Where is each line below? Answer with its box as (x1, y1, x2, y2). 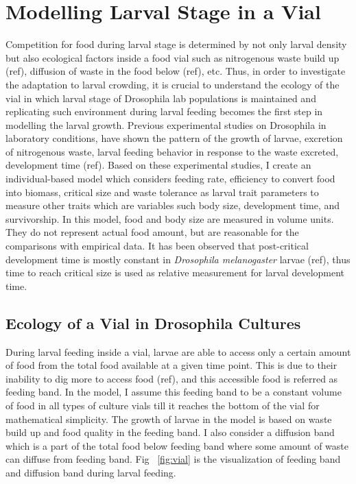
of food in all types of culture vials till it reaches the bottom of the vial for (5, 398, 320, 412)
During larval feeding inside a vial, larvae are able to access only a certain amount (5, 344, 351, 359)
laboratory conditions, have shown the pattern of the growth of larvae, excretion (5, 131, 343, 145)
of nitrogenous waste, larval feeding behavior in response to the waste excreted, (5, 144, 339, 158)
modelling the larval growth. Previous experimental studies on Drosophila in (5, 117, 327, 132)
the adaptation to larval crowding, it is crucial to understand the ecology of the (5, 77, 340, 91)
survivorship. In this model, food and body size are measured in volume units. (5, 211, 334, 226)
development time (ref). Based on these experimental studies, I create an (5, 158, 311, 172)
